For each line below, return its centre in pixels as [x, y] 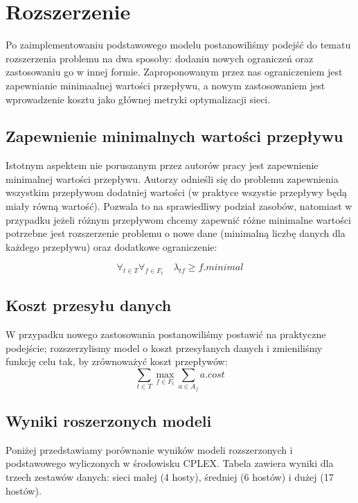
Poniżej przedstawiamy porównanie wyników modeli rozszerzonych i [149, 449]
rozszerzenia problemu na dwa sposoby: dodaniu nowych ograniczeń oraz [160, 58]
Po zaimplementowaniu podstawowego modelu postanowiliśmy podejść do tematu [178, 45]
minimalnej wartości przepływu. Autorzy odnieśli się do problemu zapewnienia [172, 178]
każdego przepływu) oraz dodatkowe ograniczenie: [111, 246]
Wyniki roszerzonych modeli [109, 421]
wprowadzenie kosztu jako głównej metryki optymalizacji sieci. [138, 99]
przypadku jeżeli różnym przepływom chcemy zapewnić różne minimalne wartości [178, 219]
